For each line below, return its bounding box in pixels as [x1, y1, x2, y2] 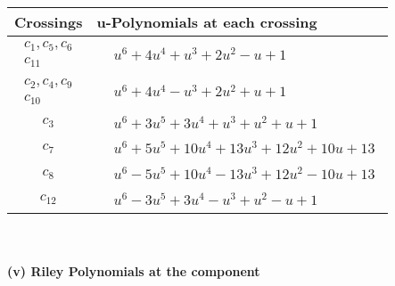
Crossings [14, 12, 83, 32]
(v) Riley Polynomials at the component [7, 262, 260, 281]
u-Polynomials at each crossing [96, 12, 317, 32]
